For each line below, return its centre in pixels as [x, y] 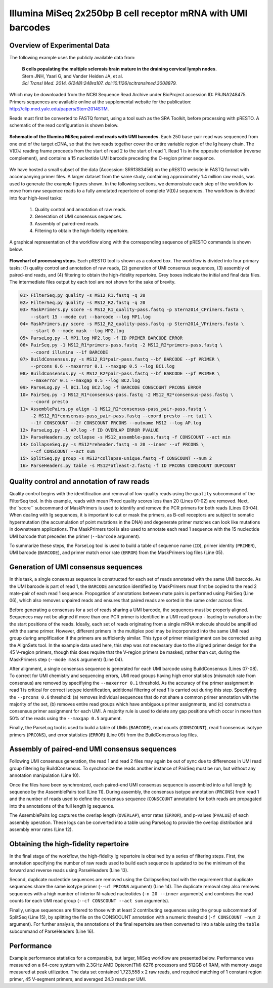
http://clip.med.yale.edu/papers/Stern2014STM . [59, 109]
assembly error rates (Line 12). [41, 829]
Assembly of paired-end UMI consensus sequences [93, 749]
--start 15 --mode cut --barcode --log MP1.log [91, 317]
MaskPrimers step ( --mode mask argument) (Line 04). [66, 659]
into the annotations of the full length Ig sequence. [62, 806]
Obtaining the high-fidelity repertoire [69, 844]
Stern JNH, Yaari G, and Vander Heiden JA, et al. [73, 76]
